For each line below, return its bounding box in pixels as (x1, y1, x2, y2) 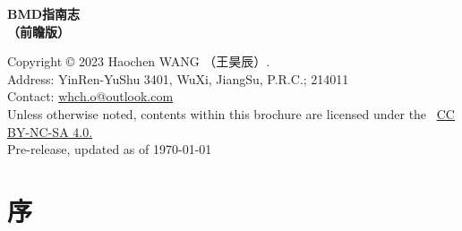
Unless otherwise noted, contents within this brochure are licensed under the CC (7, 104, 455, 123)
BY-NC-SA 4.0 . (7, 122, 93, 141)
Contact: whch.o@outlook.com (7, 87, 174, 106)
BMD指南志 (7, 4, 81, 22)
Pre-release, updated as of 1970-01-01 (7, 140, 212, 158)
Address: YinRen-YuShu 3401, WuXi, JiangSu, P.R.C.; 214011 (7, 69, 349, 88)
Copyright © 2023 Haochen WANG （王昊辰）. (7, 52, 270, 71)
